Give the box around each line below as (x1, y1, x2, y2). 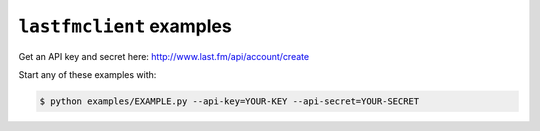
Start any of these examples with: (18, 68, 157, 80)
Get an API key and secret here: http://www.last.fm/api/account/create (18, 50, 310, 62)
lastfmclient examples (18, 15, 232, 37)
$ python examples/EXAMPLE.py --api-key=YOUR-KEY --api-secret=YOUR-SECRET (39, 95, 420, 107)
